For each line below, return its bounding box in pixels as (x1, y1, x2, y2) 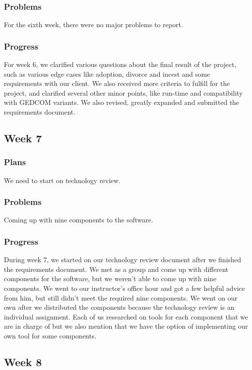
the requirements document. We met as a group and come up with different (4, 264, 229, 274)
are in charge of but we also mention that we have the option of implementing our (4, 321, 248, 331)
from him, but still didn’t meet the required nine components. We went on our (4, 292, 237, 303)
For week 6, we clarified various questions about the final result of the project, (4, 59, 236, 69)
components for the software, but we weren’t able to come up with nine (4, 273, 217, 284)
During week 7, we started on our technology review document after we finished (4, 254, 241, 265)
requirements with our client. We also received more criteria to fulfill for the (4, 78, 230, 88)
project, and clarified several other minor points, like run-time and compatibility (4, 87, 243, 98)
